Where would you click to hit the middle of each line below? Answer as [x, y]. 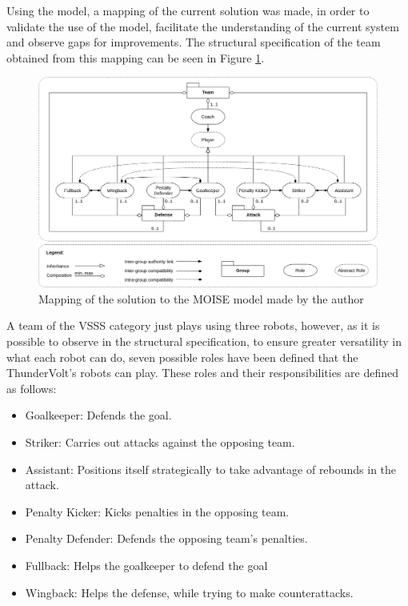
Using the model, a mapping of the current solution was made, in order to [188, 10]
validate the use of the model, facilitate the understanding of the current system [203, 26]
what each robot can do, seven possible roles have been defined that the [182, 357]
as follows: [32, 388]
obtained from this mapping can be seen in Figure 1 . [136, 57]
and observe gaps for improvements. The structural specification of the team [194, 42]
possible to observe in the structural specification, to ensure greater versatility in [204, 341]
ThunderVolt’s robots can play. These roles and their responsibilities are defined [203, 373]
